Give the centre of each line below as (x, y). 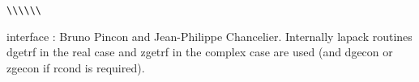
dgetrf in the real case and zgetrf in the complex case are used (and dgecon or (200, 52)
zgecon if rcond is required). (76, 67)
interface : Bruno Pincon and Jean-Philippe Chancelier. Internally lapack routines (209, 36)
